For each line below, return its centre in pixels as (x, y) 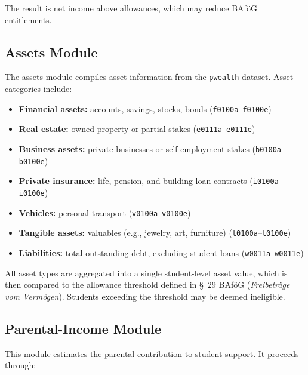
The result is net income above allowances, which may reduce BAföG (131, 8)
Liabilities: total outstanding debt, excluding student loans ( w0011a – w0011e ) (161, 252)
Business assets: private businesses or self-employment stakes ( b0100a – (152, 148)
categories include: (38, 89)
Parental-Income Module (83, 328)
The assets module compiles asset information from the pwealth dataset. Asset (149, 77)
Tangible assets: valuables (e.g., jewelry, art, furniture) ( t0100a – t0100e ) (155, 233)
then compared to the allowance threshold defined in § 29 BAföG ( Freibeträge (147, 285)
